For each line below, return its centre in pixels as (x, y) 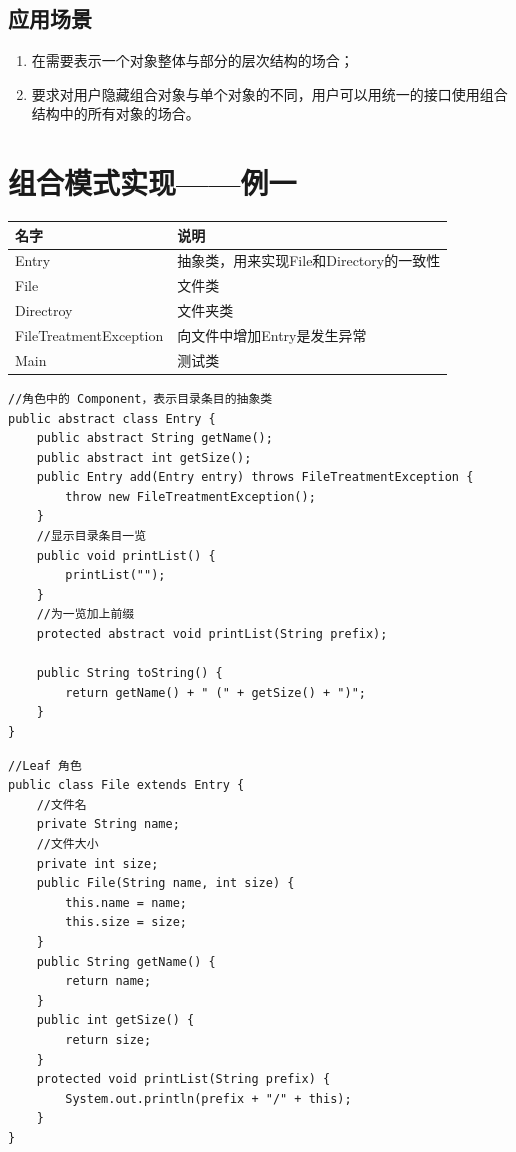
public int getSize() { (115, 1020)
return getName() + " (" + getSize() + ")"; (215, 692)
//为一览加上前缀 (85, 614)
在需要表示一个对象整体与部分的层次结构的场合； (192, 60)
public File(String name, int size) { (165, 883)
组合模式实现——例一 (152, 182)
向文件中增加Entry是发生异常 (272, 334)
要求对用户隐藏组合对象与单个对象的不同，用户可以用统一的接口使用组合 (269, 93)
